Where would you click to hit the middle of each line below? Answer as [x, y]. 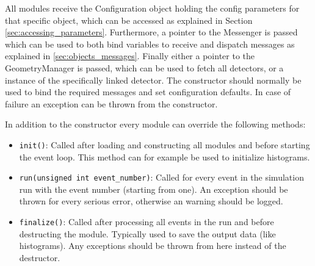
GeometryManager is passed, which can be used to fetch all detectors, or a [144, 67]
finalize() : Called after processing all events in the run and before [147, 222]
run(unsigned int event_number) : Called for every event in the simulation [161, 177]
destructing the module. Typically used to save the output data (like [147, 233]
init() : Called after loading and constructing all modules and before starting [165, 144]
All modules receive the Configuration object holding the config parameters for [152, 8]
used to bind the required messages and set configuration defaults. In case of [148, 92]
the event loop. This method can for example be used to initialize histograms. [165, 156]
